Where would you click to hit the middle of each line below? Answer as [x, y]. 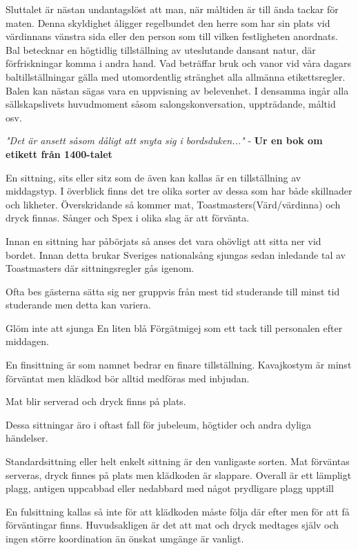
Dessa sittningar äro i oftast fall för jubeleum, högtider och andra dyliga [158, 424]
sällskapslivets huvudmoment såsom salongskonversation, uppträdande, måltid [171, 104]
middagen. [28, 341]
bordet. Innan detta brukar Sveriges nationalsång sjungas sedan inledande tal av [176, 254]
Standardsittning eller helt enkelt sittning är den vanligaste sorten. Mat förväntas [178, 461]
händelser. [27, 438]
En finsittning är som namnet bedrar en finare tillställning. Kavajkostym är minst [179, 365]
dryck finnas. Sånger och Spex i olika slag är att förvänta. [128, 218]
